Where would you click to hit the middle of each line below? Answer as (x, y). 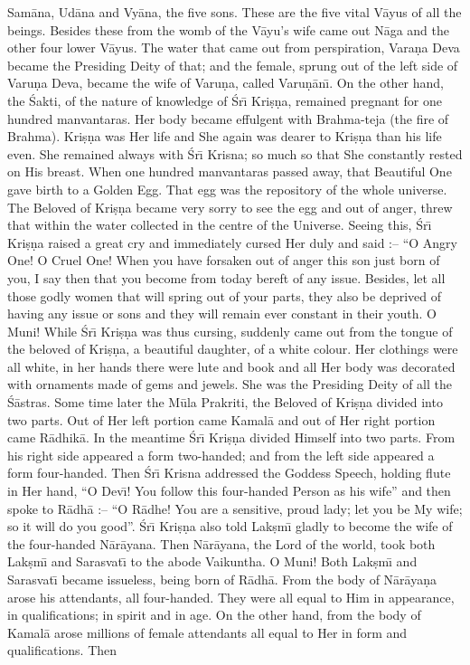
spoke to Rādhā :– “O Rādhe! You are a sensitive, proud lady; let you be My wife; (235, 508)
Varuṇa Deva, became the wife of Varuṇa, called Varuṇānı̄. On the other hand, (226, 83)
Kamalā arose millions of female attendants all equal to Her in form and (207, 632)
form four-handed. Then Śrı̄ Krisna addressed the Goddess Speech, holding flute (229, 473)
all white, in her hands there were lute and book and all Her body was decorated (231, 366)
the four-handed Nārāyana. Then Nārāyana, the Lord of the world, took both (221, 543)
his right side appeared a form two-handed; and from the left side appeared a (221, 455)
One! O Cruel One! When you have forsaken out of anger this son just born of (224, 260)
